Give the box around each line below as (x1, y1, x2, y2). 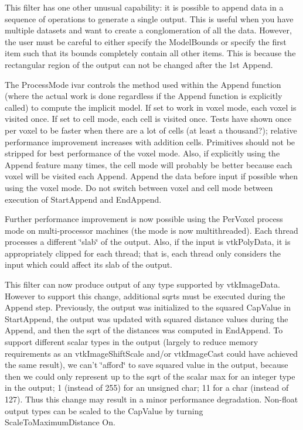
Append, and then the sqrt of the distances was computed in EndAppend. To (5, 324, 283, 336)
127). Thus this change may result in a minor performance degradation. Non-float (5, 393, 298, 405)
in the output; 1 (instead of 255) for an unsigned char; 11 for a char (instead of (5, 381, 289, 394)
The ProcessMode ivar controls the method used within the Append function (5, 78, 281, 90)
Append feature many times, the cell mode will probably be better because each (5, 158, 292, 170)
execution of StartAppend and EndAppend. (5, 193, 162, 205)
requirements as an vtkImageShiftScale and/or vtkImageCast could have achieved (5, 347, 298, 359)
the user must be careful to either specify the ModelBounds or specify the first (5, 35, 287, 47)
